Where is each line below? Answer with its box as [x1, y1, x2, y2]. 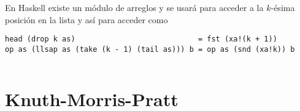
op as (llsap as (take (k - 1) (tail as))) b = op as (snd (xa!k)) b [5, 45, 295, 54]
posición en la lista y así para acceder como [5, 13, 168, 26]
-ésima [271, 1, 295, 13]
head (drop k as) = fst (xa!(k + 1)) [5, 35, 277, 44]
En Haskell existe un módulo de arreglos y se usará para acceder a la [5, 1, 264, 13]
